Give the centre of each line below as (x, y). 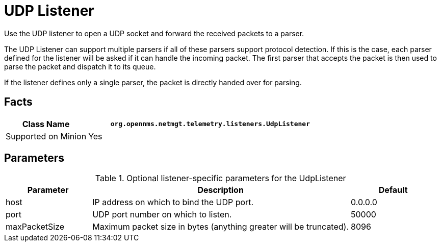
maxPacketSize (35, 227)
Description (220, 190)
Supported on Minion (46, 136)
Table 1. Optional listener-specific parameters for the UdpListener (220, 178)
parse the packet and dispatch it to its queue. (80, 66)
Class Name (46, 124)
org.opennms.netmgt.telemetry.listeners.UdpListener (210, 124)
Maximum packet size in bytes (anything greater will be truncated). (221, 227)
